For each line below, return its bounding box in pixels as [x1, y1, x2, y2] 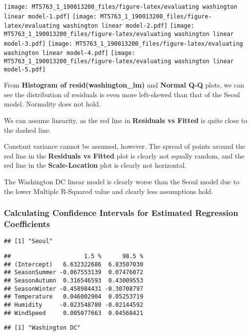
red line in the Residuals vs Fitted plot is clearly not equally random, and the [4, 150, 245, 160]
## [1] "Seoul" [4, 238, 53, 245]
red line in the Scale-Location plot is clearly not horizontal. [4, 160, 187, 170]
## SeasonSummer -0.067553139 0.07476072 [4, 269, 143, 276]
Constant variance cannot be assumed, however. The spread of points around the [4, 141, 245, 151]
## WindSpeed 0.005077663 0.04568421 [4, 309, 143, 317]
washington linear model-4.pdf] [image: [4, 50, 135, 57]
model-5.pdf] [4, 66, 46, 73]
